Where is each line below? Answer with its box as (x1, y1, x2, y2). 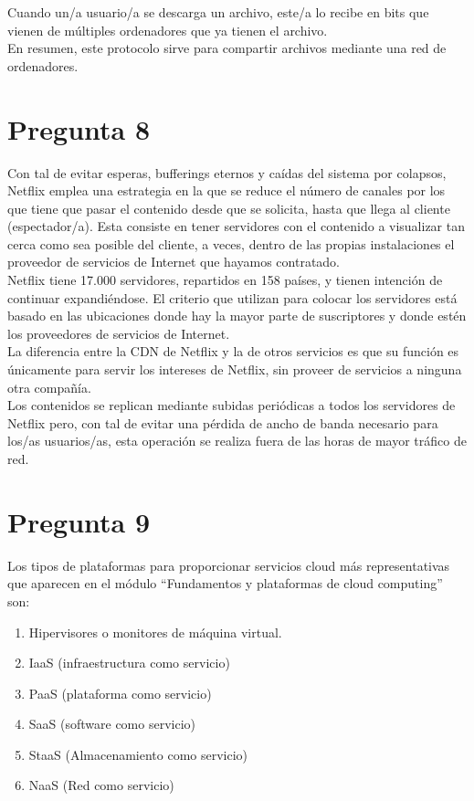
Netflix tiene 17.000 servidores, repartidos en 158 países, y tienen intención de (7, 270, 443, 290)
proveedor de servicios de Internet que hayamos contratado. (7, 252, 341, 271)
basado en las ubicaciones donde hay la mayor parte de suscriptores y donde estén (7, 306, 467, 325)
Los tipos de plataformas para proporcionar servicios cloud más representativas (7, 555, 450, 574)
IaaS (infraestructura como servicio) (28, 653, 230, 672)
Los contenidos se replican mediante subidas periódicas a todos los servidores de (7, 395, 456, 415)
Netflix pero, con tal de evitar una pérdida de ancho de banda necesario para (7, 413, 438, 432)
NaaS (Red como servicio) (28, 775, 174, 795)
